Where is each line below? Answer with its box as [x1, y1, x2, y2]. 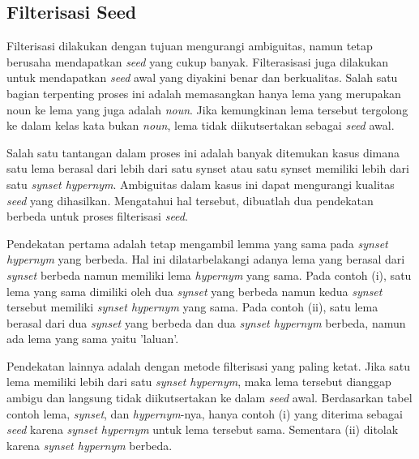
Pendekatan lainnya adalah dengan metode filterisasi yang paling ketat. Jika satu [6, 357, 411, 374]
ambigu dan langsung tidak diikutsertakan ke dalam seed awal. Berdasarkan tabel [6, 389, 413, 406]
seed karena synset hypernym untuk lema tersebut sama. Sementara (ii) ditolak [6, 421, 399, 438]
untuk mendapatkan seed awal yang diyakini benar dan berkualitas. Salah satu [6, 69, 398, 86]
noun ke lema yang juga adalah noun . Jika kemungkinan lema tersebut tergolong [6, 101, 408, 118]
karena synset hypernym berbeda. [6, 436, 173, 453]
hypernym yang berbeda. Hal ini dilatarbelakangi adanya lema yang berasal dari [6, 251, 405, 268]
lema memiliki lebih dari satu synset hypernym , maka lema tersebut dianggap [6, 373, 391, 390]
